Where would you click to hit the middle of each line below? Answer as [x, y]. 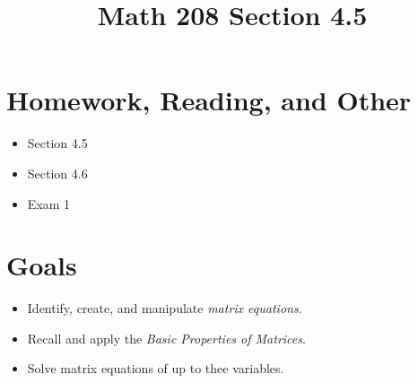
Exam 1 [49, 203]
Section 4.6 [57, 173]
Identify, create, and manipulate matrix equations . [165, 308]
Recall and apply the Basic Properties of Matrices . [166, 338]
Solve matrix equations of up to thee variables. [156, 368]
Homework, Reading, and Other [209, 100]
